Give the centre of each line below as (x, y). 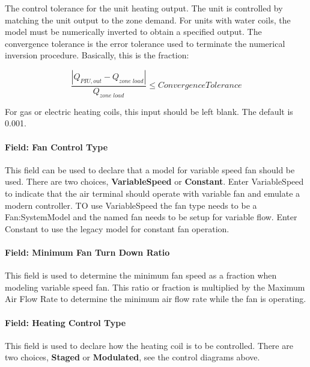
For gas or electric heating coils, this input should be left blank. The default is (149, 111)
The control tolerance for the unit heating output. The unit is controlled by (144, 8)
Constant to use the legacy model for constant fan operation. (117, 228)
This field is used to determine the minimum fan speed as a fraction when (141, 275)
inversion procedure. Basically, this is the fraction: (97, 55)
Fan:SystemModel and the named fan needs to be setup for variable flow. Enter (151, 217)
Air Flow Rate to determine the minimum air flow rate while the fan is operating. (156, 299)
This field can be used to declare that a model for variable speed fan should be (150, 169)
